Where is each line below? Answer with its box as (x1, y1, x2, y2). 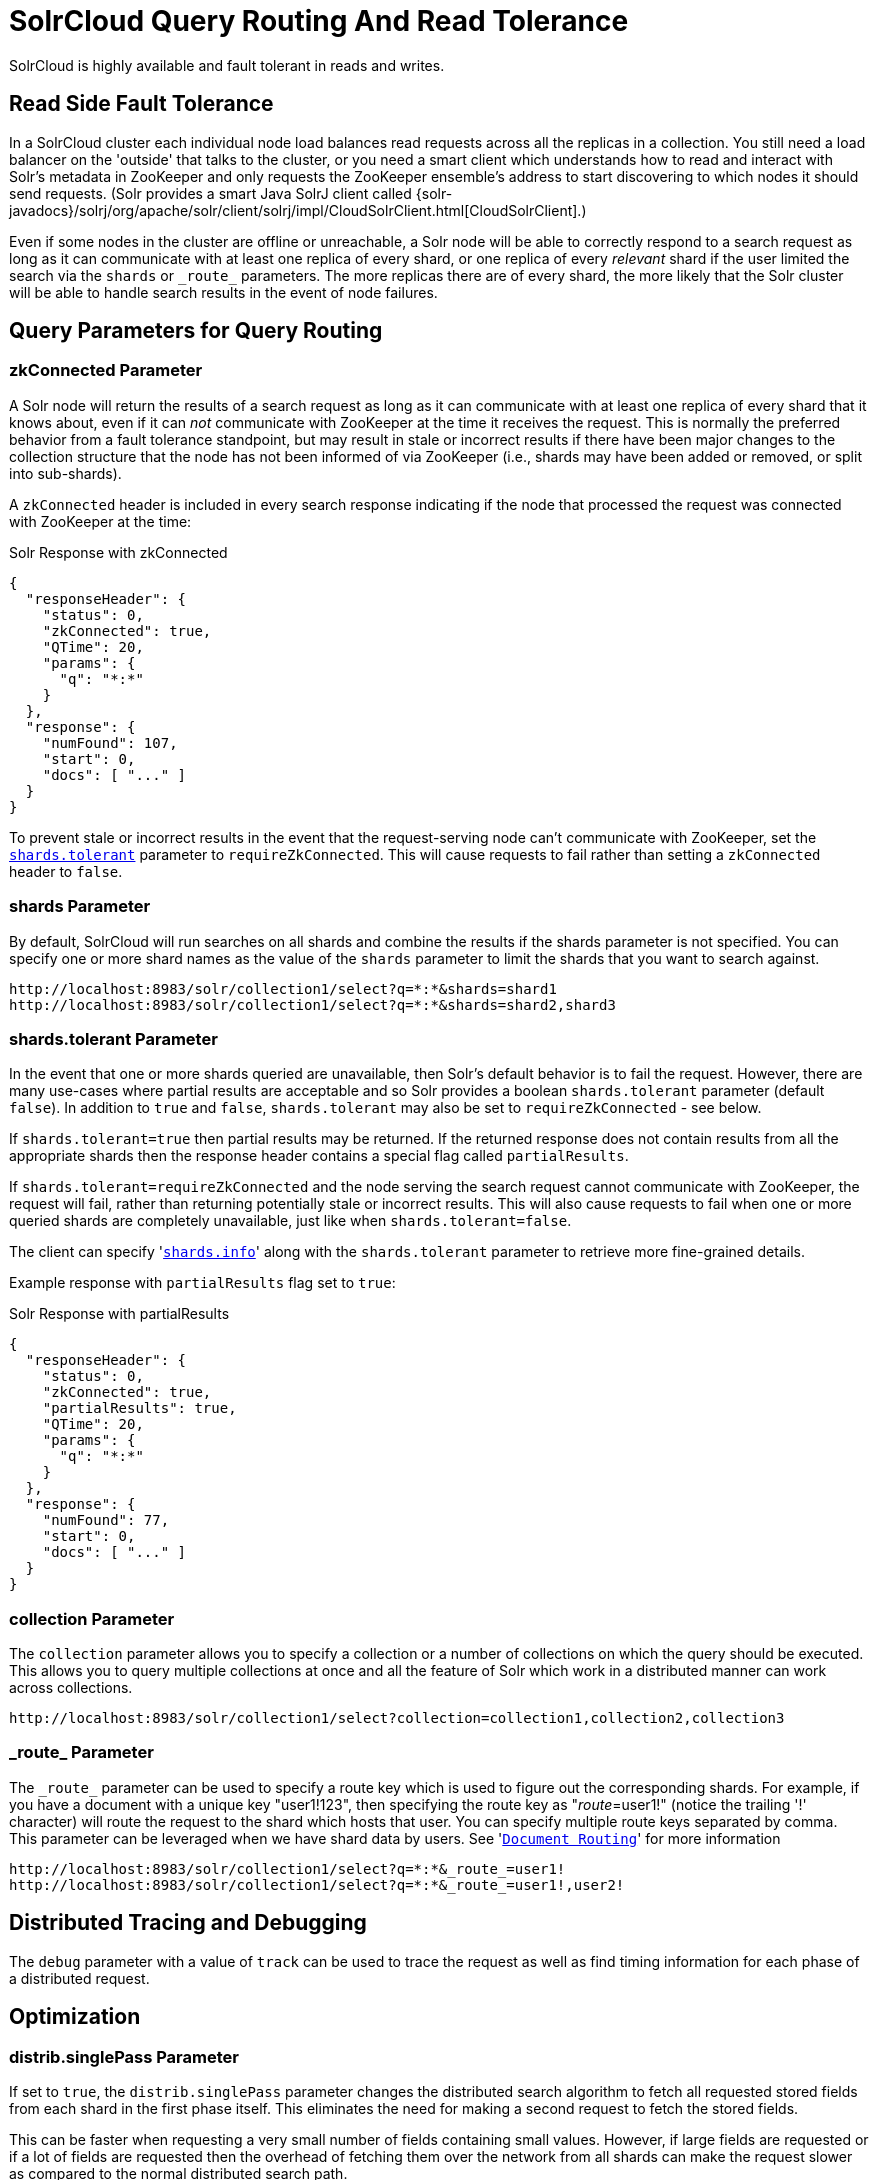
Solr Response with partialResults (9, 1305, 230, 1323)
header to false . (9, 862, 123, 880)
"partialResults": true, (42, 1400, 237, 1417)
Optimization (9, 2004, 141, 2030)
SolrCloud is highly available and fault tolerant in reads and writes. (9, 56, 445, 74)
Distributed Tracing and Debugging (9, 1910, 367, 1936)
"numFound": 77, (42, 1512, 170, 1529)
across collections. (9, 1679, 133, 1697)
